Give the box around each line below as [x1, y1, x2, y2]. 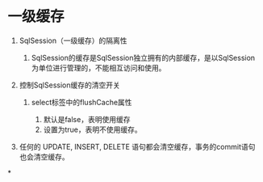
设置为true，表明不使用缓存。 [43, 125, 142, 134]
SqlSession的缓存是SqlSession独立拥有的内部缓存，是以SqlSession [31, 53, 256, 62]
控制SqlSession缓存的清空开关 [19, 80, 120, 90]
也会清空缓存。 [19, 151, 69, 162]
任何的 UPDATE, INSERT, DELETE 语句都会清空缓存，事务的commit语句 [19, 142, 256, 151]
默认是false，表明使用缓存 [43, 114, 131, 124]
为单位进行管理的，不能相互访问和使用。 [31, 62, 166, 73]
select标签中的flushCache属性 [31, 97, 132, 107]
